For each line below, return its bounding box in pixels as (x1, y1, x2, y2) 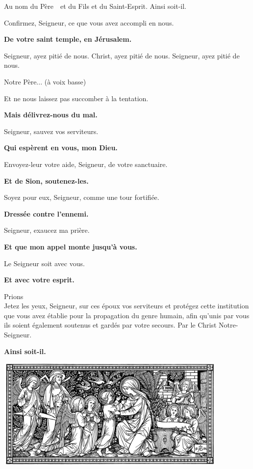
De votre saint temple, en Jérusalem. (4, 34, 132, 44)
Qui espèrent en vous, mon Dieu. (4, 142, 118, 153)
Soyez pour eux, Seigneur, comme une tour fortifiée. (4, 192, 159, 202)
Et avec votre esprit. (4, 275, 75, 285)
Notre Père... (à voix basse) (4, 76, 86, 86)
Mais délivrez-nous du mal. (4, 110, 98, 120)
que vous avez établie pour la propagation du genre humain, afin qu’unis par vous (4, 310, 250, 320)
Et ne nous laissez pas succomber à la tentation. (4, 93, 149, 103)
